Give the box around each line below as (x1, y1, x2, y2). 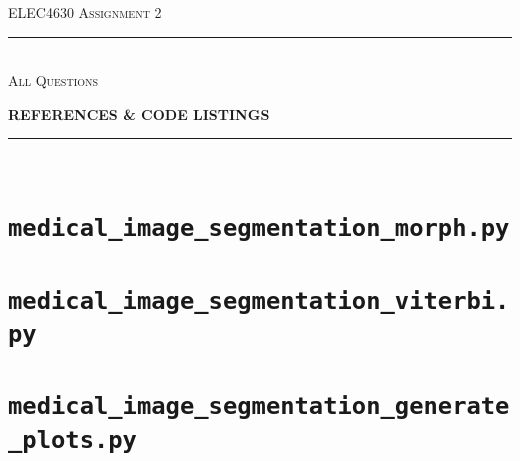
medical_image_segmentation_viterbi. (8, 286, 510, 315)
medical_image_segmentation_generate (8, 392, 510, 421)
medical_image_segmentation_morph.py (8, 214, 510, 243)
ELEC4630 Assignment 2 (8, 2, 162, 22)
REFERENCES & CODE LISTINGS (8, 103, 270, 124)
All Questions (8, 70, 99, 91)
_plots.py (8, 425, 137, 454)
